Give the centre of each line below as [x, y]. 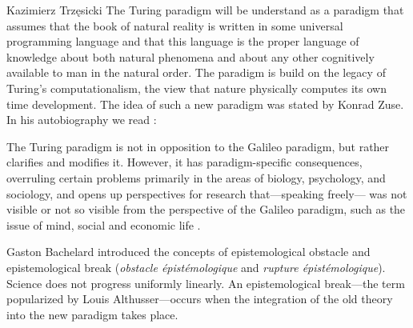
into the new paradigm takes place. [92, 314]
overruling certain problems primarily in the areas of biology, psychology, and [196, 177]
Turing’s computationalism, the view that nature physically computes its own [196, 88]
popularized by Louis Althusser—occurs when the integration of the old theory [200, 299]
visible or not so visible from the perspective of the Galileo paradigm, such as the [206, 209]
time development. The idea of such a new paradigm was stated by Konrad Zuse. [205, 104]
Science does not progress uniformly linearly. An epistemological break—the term [206, 283]
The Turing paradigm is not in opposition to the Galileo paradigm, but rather [198, 146]
